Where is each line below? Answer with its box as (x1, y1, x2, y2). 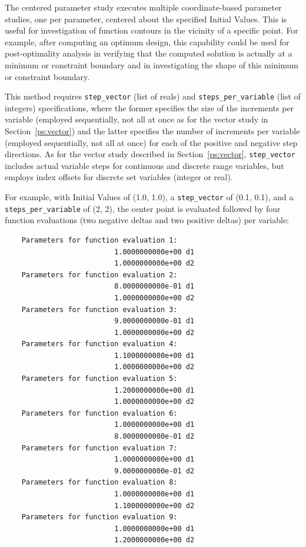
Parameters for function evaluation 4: (21, 340, 178, 349)
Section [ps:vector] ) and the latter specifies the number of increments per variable (5, 125, 300, 137)
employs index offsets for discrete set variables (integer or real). (5, 171, 233, 183)
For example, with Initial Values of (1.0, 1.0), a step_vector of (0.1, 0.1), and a (5, 191, 294, 203)
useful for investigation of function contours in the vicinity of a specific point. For (5, 24, 298, 37)
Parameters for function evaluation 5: (21, 374, 178, 383)
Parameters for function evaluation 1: (21, 236, 178, 244)
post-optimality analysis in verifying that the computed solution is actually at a (5, 47, 292, 59)
